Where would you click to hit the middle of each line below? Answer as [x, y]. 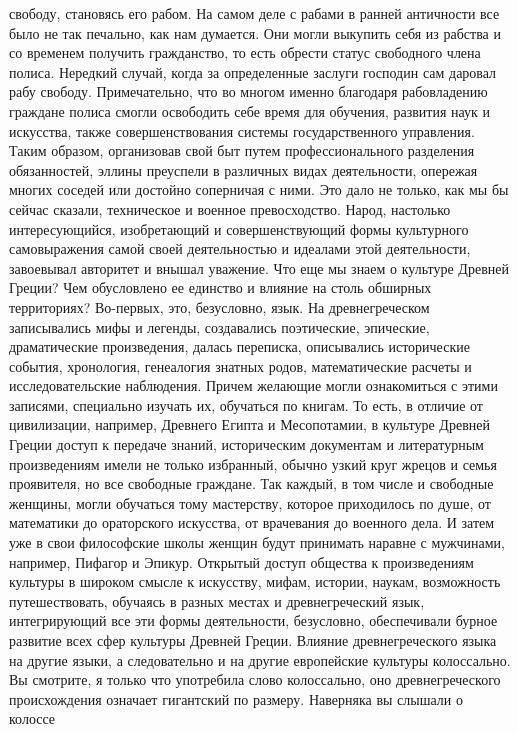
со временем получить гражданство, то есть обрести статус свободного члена [245, 52]
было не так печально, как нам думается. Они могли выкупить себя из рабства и [255, 32]
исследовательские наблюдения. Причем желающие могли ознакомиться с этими [253, 385]
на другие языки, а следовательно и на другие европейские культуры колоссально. [260, 659]
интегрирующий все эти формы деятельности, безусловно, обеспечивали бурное [253, 620]
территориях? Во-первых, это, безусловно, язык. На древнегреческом [219, 306]
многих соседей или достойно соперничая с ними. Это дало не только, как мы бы [259, 189]
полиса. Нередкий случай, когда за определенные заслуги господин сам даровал [253, 71]
